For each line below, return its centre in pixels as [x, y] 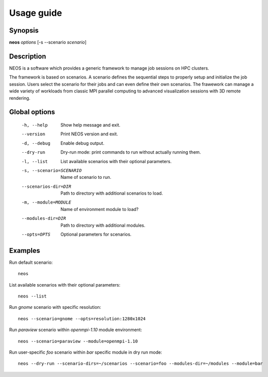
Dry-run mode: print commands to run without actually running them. [131, 152]
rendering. [20, 98]
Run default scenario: [31, 262]
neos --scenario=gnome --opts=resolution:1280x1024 [82, 318]
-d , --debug [36, 143]
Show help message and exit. [90, 125]
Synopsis [24, 30]
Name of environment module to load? [99, 209]
